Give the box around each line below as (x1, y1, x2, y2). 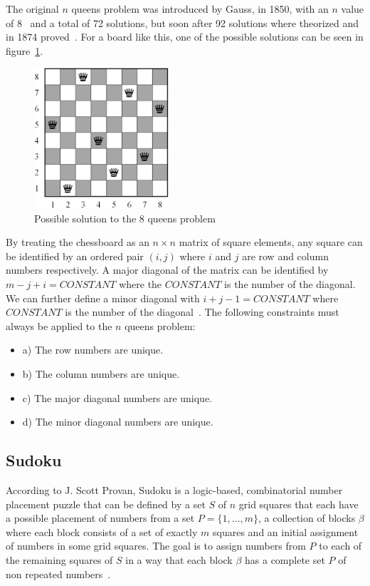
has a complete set (245, 552, 325, 567)
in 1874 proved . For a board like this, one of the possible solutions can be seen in (6, 29, 364, 44)
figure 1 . (6, 43, 43, 58)
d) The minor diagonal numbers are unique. (22, 414, 213, 429)
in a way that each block (125, 552, 233, 567)
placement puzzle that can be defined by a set (6, 496, 206, 511)
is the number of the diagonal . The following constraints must (65, 304, 339, 319)
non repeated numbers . (6, 566, 111, 581)
